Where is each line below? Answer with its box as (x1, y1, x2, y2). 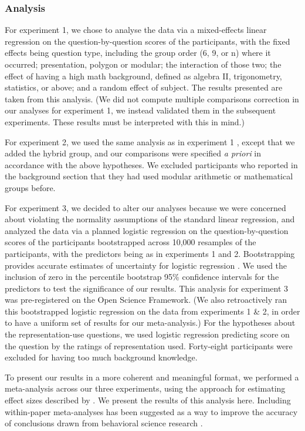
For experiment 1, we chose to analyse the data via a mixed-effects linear (5, 24, 267, 36)
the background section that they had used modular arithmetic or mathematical (5, 170, 293, 182)
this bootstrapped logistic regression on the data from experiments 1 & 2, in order (5, 305, 300, 317)
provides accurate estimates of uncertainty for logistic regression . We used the (5, 259, 287, 271)
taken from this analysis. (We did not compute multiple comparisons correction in (5, 92, 299, 105)
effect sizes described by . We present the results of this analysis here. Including (5, 394, 291, 406)
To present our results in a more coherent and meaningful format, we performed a (5, 370, 299, 383)
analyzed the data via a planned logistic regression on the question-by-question (5, 224, 289, 236)
